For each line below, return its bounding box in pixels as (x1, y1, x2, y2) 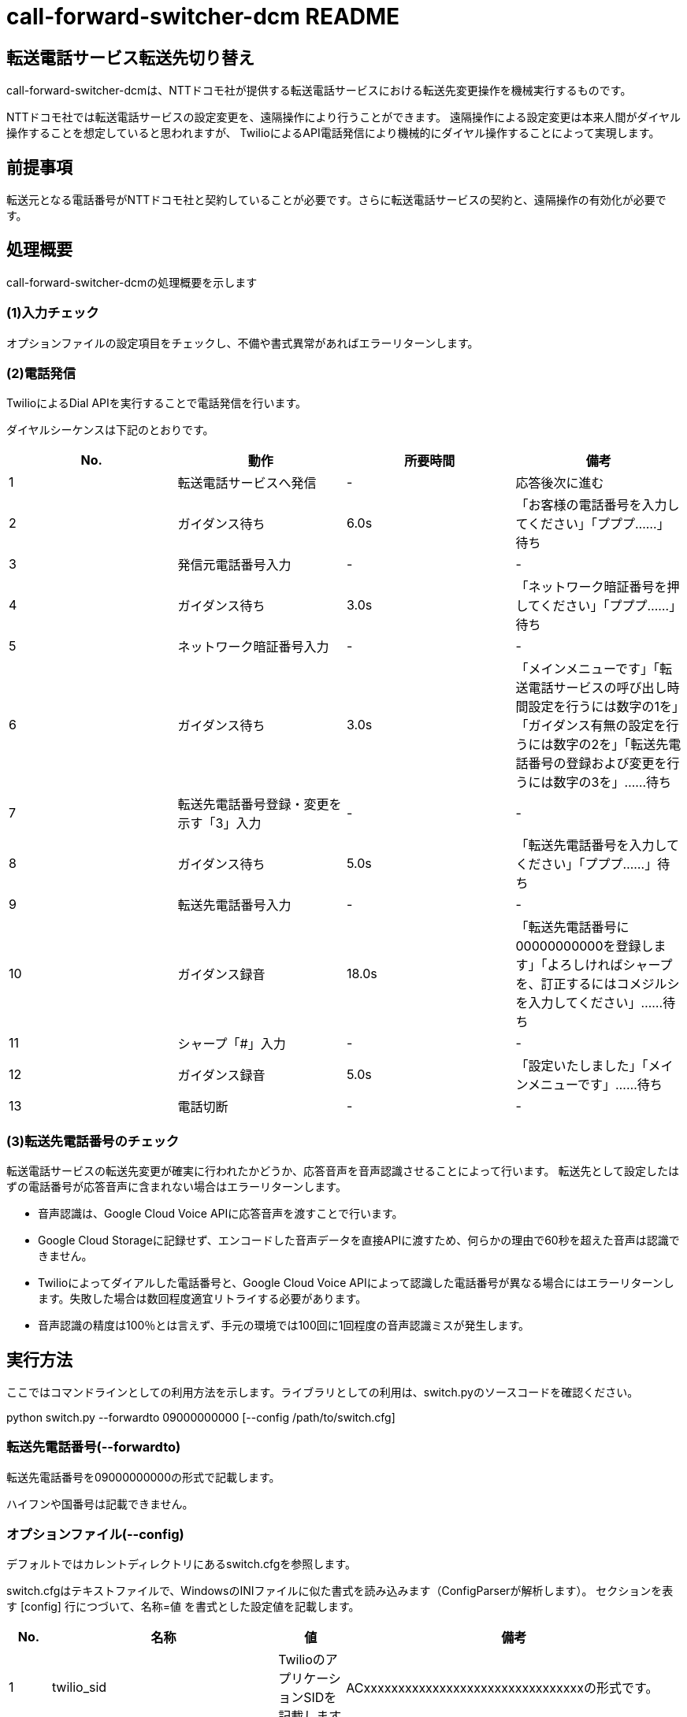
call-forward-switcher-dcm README (6, 3, 400, 30)
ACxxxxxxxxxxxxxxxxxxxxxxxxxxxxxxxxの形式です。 (346, 1680, 659, 1697)
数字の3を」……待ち (553, 774, 672, 791)
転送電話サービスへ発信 (177, 475, 317, 491)
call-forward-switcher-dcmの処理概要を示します (6, 275, 258, 289)
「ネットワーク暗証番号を (515, 579, 667, 595)
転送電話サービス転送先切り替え (6, 47, 254, 68)
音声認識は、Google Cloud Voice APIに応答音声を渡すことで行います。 (38, 1207, 403, 1221)
